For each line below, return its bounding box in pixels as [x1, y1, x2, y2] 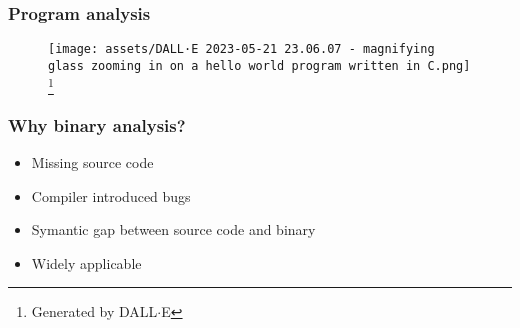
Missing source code [31, 152, 154, 173]
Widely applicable [31, 252, 142, 273]
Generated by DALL [31, 301, 158, 322]
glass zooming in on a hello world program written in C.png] [48, 58, 471, 73]
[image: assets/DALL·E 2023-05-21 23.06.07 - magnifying [48, 42, 435, 57]
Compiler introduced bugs [31, 185, 191, 206]
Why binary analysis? [8, 112, 186, 137]
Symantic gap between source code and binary [31, 219, 316, 240]
